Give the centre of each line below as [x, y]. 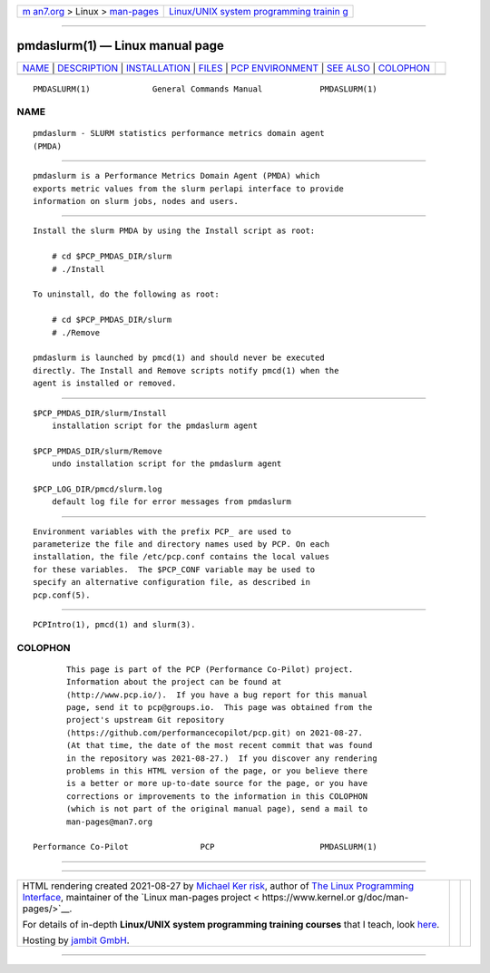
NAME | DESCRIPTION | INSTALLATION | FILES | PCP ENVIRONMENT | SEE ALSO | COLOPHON [226, 68]
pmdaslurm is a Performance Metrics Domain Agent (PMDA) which [176, 176]
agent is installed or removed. [105, 384]
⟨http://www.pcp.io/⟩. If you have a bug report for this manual [217, 695]
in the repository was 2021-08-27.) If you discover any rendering [222, 758]
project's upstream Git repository [146, 720]
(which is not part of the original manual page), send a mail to [217, 809]
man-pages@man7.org [110, 822]
